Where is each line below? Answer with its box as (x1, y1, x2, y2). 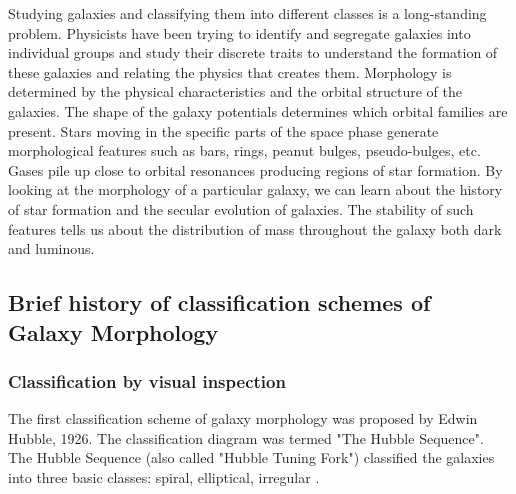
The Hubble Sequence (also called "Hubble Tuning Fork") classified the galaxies (8, 447, 495, 468)
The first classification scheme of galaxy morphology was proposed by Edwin (8, 408, 478, 429)
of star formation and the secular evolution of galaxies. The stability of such (8, 198, 474, 219)
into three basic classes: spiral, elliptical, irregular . (8, 466, 320, 487)
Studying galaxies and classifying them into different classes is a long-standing (8, 3, 487, 23)
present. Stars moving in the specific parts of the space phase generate (8, 120, 439, 141)
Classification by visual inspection (8, 368, 286, 393)
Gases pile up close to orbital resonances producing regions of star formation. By (8, 159, 503, 180)
